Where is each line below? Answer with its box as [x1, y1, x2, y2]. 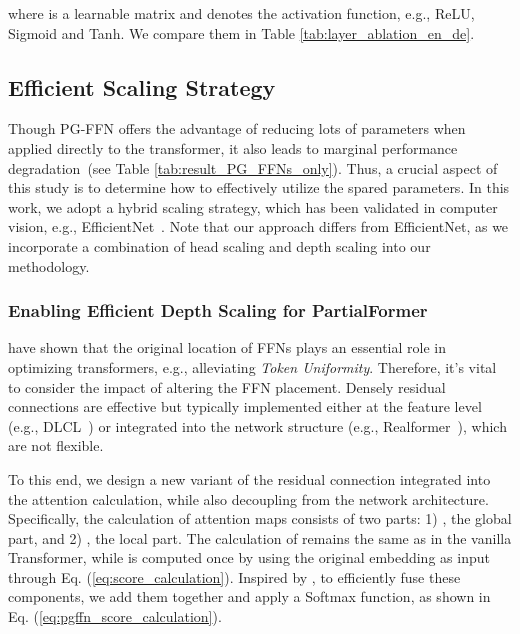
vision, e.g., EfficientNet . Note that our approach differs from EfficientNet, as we [8, 216, 509, 237]
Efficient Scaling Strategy [8, 71, 276, 102]
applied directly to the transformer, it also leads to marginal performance [8, 137, 458, 158]
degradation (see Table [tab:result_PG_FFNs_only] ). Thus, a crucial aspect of [8, 157, 498, 178]
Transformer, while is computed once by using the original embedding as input [8, 547, 490, 568]
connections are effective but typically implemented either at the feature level [8, 396, 482, 417]
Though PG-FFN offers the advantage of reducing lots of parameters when [8, 118, 466, 139]
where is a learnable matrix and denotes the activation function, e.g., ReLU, [8, 3, 475, 23]
